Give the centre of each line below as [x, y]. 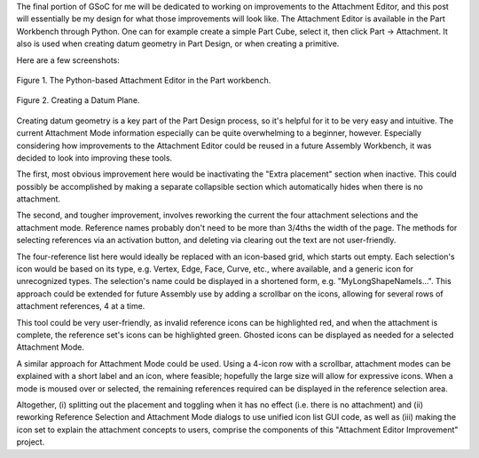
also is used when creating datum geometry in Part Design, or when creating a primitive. [178, 43]
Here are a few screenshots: [68, 60]
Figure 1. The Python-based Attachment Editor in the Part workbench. [144, 80]
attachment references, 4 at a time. [81, 306]
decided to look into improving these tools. [94, 158]
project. [31, 442]
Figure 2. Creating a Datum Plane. [78, 100]
